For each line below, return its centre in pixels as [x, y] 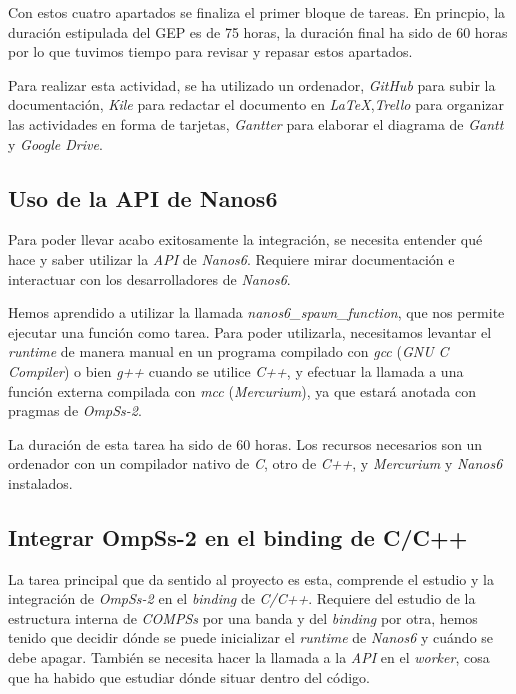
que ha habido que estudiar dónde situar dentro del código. [189, 676]
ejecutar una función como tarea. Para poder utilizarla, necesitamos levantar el [250, 331]
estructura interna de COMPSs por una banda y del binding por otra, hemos [243, 617]
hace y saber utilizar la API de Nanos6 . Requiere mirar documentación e [231, 258]
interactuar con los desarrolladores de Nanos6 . [149, 278]
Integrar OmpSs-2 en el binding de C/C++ [238, 536]
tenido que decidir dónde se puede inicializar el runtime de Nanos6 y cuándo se [251, 637]
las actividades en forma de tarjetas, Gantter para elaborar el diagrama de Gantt [256, 123]
